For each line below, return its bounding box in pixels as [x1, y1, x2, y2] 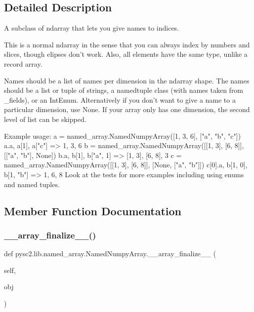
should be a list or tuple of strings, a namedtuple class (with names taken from [4, 85, 244, 95]
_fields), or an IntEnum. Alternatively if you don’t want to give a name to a [4, 94, 236, 105]
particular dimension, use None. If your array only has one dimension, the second [4, 104, 250, 115]
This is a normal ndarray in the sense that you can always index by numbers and [4, 39, 250, 49]
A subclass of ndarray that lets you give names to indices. [4, 23, 179, 33]
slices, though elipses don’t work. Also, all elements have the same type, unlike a [4, 49, 248, 59]
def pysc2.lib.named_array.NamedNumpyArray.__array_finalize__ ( [4, 248, 216, 259]
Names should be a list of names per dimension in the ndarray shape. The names [4, 75, 250, 85]
